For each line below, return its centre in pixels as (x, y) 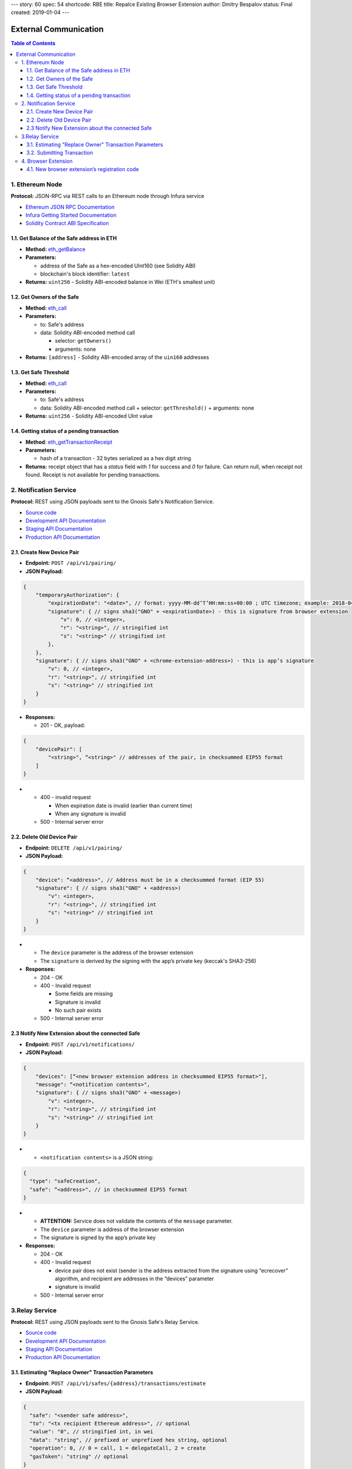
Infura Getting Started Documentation (71, 215)
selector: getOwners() (83, 341)
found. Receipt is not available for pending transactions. (93, 475)
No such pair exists (78, 1010)
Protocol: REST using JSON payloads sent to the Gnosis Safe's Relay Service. (105, 1322)
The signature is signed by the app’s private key (98, 1237)
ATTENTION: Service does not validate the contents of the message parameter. (136, 1221)
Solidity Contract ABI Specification (67, 223)
